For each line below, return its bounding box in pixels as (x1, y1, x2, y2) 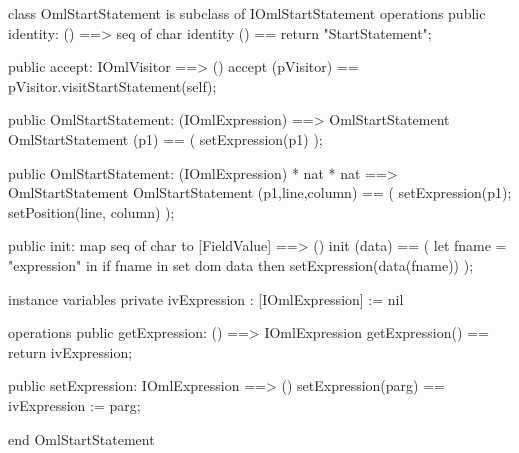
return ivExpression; (8, 341, 133, 362)
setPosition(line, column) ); (8, 201, 175, 222)
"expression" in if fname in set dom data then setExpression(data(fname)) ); (8, 254, 474, 275)
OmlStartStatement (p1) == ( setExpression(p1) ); (8, 128, 323, 149)
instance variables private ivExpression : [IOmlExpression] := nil (8, 288, 404, 309)
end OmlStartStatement (8, 428, 155, 449)
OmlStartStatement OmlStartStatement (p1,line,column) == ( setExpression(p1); (8, 182, 512, 203)
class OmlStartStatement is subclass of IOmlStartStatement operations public (8, 3, 486, 23)
